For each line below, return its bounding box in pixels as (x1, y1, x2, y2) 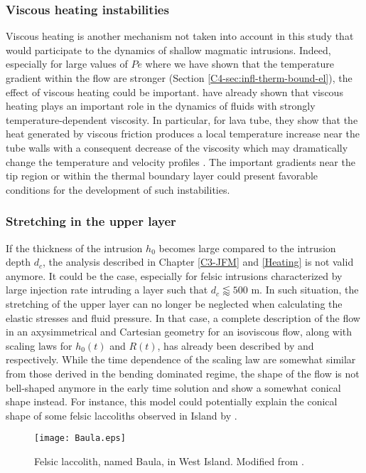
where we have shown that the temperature (145, 56, 334, 71)
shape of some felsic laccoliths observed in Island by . (6, 407, 237, 422)
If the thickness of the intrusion (6, 240, 143, 255)
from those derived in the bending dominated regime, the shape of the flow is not (6, 365, 360, 380)
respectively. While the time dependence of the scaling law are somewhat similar (6, 352, 356, 367)
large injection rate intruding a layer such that (6, 282, 208, 297)
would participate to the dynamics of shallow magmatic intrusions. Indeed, (6, 42, 331, 57)
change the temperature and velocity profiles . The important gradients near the (6, 154, 355, 169)
